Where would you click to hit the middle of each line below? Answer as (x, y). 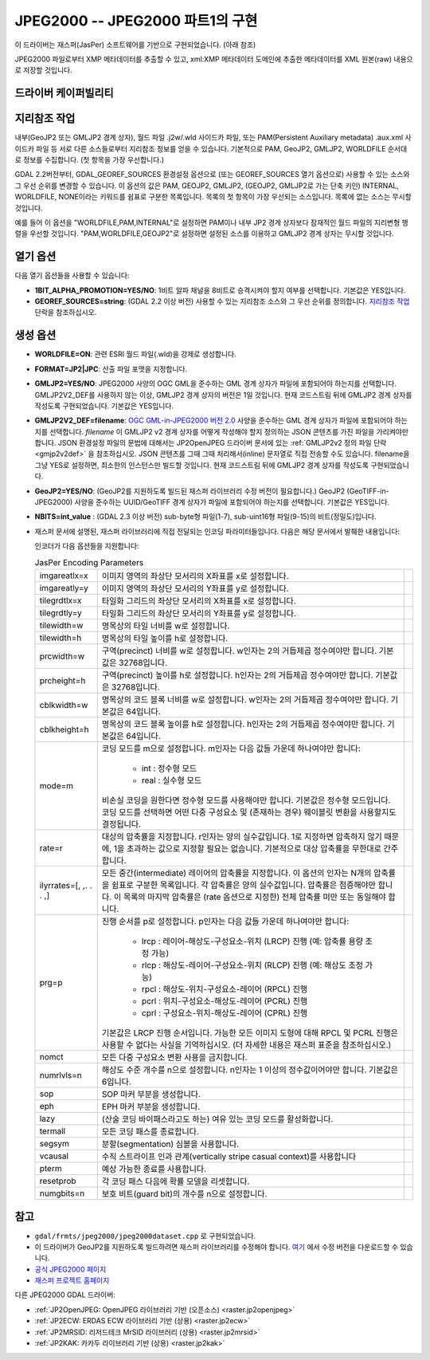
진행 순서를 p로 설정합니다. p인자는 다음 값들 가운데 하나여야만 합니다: (225, 921)
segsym (54, 1143)
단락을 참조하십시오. (66, 312)
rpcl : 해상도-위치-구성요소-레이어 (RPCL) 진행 (225, 989)
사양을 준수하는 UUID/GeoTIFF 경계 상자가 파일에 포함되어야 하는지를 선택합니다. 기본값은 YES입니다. (232, 502)
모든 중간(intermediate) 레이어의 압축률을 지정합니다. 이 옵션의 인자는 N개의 (236, 873)
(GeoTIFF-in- (368, 491)
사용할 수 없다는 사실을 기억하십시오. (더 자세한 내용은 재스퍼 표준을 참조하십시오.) (246, 1044)
